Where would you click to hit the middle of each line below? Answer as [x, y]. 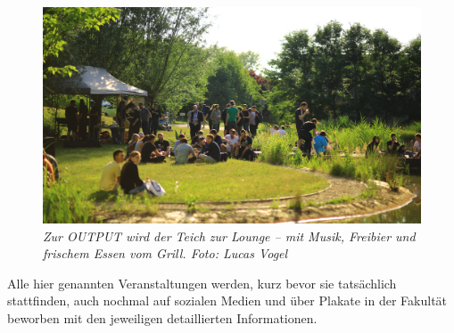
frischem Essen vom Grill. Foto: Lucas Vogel [165, 253]
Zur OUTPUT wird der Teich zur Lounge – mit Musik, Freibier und [229, 236]
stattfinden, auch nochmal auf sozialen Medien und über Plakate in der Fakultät [227, 301]
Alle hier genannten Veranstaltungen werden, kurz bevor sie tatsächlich [202, 283]
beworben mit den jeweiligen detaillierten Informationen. [162, 318]
